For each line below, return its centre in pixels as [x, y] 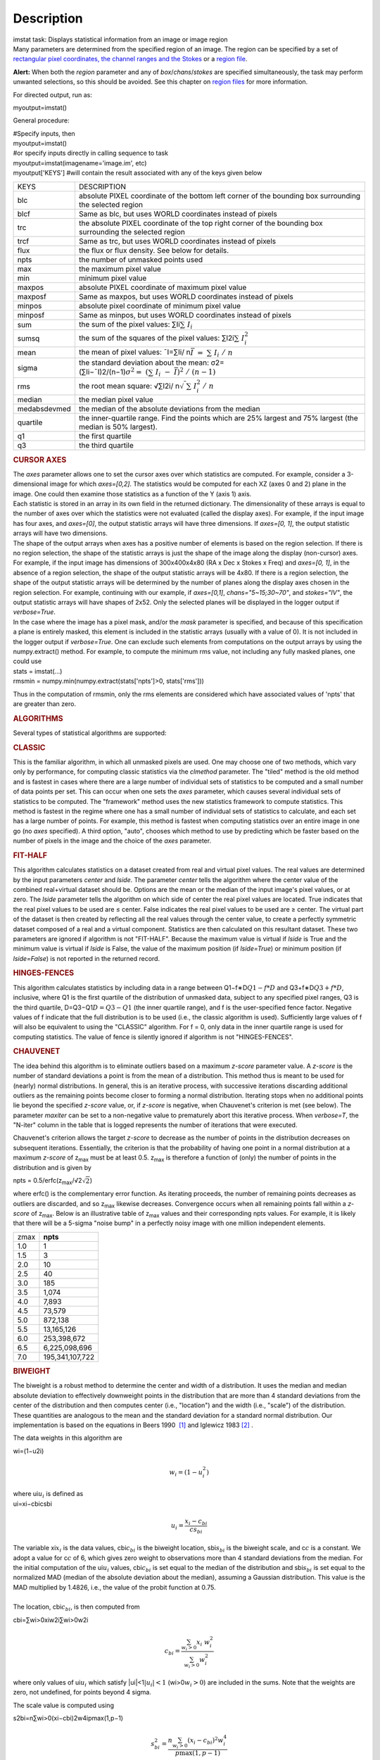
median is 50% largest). [118, 427]
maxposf [32, 296]
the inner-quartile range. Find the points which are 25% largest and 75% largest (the [218, 418]
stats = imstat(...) [38, 671]
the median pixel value [116, 400]
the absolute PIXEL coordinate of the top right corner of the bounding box [201, 223]
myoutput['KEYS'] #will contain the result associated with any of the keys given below [138, 173]
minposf [31, 315]
